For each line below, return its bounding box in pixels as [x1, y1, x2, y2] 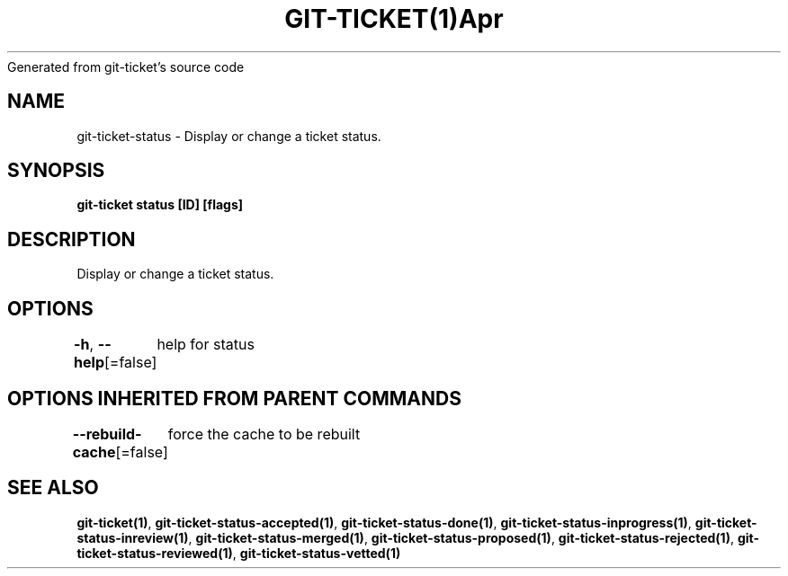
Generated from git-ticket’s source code [7, 58, 245, 75]
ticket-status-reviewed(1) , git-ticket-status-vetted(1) [76, 545, 401, 561]
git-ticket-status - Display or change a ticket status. [76, 128, 381, 144]
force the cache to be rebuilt [167, 424, 361, 443]
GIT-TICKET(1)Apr [284, 4, 504, 34]
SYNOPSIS [7, 159, 105, 182]
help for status [157, 335, 255, 354]
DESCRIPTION [7, 227, 136, 251]
